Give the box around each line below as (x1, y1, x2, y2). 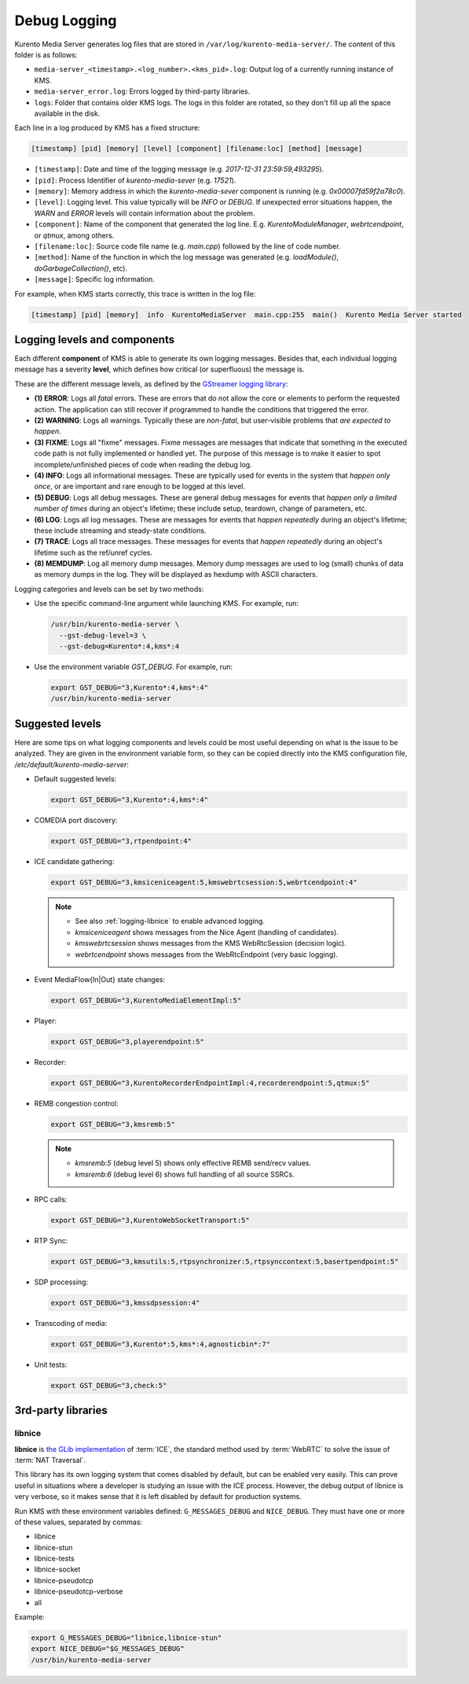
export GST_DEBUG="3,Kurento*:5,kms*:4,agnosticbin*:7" (50, 1339, 271, 1349)
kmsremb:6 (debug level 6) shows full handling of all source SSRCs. (75, 1169, 295, 1179)
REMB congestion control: (34, 1099, 119, 1108)
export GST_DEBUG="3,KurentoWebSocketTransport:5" (50, 1216, 251, 1224)
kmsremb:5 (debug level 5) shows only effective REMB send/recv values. (75, 1158, 312, 1168)
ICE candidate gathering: (34, 856, 115, 866)
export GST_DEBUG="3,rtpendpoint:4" (50, 836, 192, 845)
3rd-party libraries (14, 1404, 108, 1417)
